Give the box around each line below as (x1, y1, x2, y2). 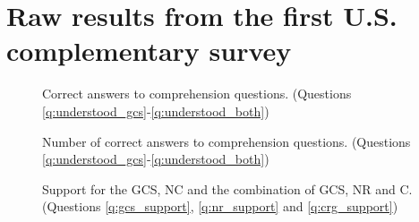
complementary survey (6, 32, 292, 69)
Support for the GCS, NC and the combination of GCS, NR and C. (42, 179, 413, 198)
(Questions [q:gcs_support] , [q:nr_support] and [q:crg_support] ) (42, 197, 398, 216)
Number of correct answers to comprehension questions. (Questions (42, 132, 411, 150)
